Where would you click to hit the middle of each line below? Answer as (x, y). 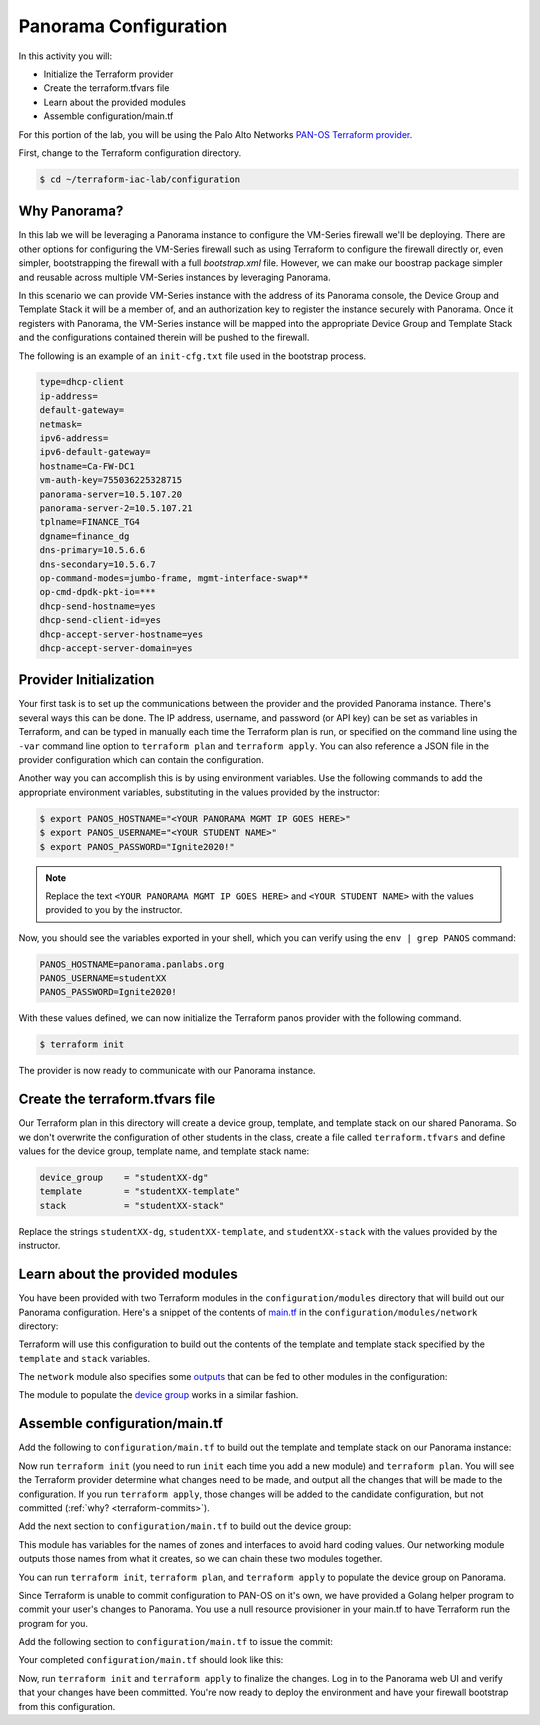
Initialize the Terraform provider (108, 74)
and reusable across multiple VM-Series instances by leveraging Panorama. (174, 277)
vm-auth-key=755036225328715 (111, 480)
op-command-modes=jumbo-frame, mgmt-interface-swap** (174, 578)
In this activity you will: (65, 56)
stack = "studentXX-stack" (132, 1205)
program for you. (53, 1623)
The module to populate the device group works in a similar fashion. (158, 1395)
